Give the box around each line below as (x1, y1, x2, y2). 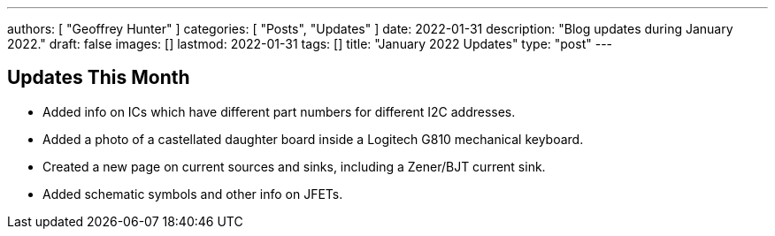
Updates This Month (7, 66, 190, 89)
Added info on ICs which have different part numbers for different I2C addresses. (42, 103, 516, 119)
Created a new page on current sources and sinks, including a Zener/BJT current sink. (42, 158, 546, 174)
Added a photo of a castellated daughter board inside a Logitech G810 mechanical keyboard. (42, 131, 584, 147)
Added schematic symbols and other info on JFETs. (42, 186, 343, 202)
